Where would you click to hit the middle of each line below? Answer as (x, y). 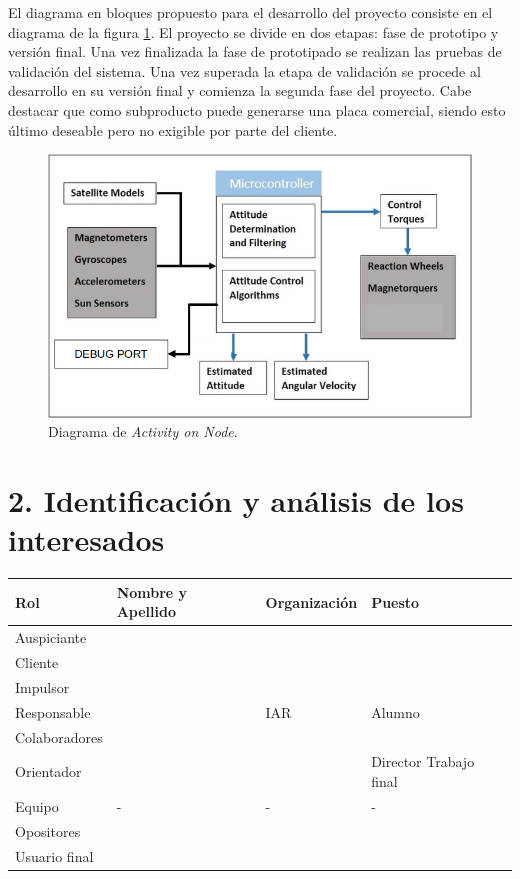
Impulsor (42, 686)
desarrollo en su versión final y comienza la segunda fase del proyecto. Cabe (240, 90)
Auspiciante (51, 637)
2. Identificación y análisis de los (236, 500)
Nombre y (152, 591)
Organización (311, 601)
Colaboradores (59, 736)
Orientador (48, 771)
